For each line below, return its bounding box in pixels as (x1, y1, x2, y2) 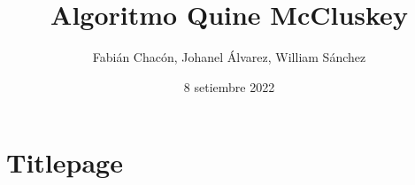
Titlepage (6, 144, 123, 181)
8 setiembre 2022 (183, 77, 275, 96)
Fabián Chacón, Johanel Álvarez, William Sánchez (92, 48, 366, 66)
